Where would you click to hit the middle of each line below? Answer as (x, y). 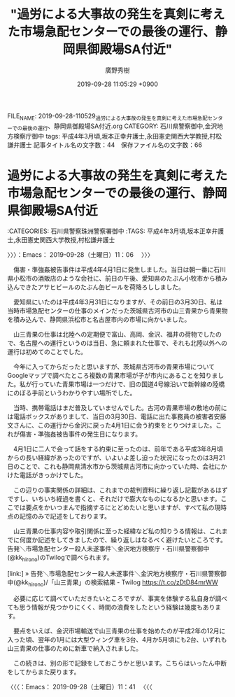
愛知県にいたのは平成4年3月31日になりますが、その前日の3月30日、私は (117, 302)
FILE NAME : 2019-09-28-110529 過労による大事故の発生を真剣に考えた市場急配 (107, 117)
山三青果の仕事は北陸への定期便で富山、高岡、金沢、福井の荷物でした (114, 335)
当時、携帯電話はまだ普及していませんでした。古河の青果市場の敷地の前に (120, 408)
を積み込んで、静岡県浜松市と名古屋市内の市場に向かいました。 (99, 320)
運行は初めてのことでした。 (47, 352)
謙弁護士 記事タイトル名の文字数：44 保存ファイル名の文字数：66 (105, 145)
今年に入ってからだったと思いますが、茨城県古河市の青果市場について (114, 367)
